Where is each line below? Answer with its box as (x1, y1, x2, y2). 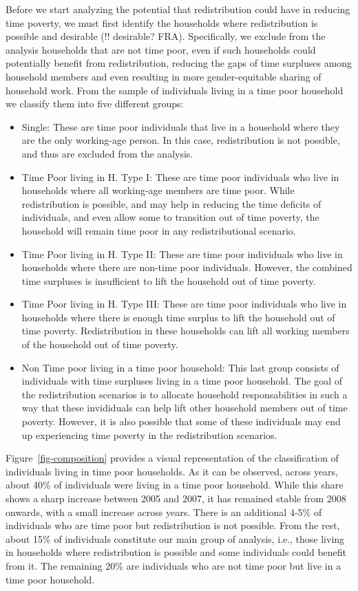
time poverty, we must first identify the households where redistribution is (6, 15, 318, 30)
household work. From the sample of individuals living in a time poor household (6, 83, 344, 97)
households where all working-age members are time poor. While (21, 183, 295, 197)
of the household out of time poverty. (21, 337, 178, 352)
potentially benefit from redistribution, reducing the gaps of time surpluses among (6, 56, 352, 70)
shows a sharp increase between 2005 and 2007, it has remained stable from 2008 (6, 491, 346, 505)
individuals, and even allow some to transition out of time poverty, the (21, 210, 319, 224)
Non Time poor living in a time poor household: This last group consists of (21, 360, 339, 374)
